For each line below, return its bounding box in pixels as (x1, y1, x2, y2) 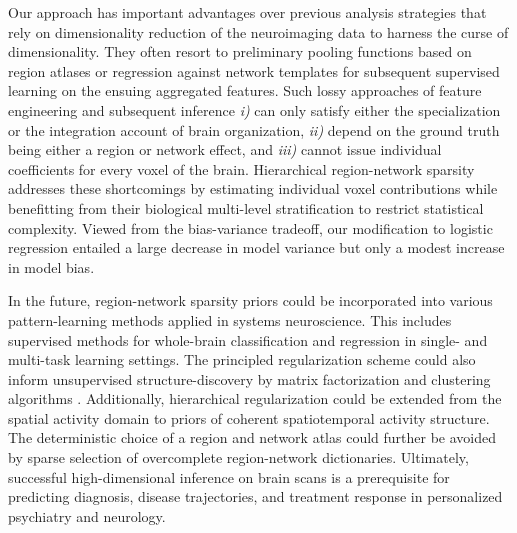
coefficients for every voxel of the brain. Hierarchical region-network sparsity (8, 158, 475, 179)
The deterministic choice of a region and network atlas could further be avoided (8, 427, 497, 448)
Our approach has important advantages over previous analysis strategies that (8, 2, 487, 22)
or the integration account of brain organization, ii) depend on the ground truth (8, 119, 500, 140)
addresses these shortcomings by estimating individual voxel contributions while (8, 178, 498, 199)
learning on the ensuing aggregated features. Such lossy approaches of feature (8, 80, 482, 101)
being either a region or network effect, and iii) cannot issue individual (8, 139, 442, 160)
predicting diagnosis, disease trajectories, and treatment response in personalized (8, 486, 503, 507)
